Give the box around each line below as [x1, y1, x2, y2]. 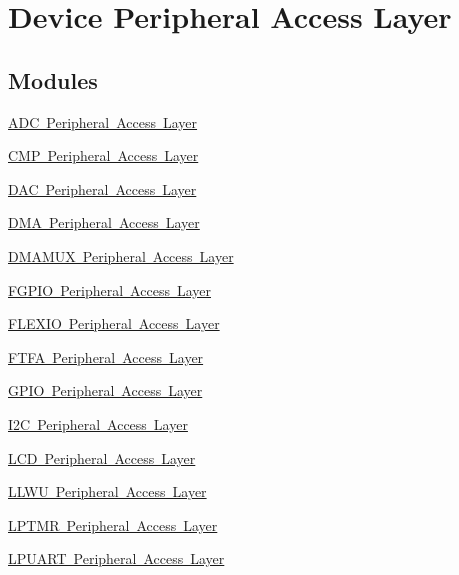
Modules [8, 64, 98, 95]
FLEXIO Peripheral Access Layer [8, 313, 220, 334]
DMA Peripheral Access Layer [8, 212, 200, 233]
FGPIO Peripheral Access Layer [8, 279, 211, 300]
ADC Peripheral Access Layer [8, 111, 198, 132]
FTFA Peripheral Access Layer [8, 346, 204, 367]
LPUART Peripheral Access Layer [8, 548, 225, 569]
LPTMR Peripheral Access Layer [8, 514, 218, 535]
